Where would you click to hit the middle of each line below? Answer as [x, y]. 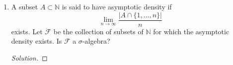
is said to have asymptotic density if [117, 6]
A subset [25, 6]
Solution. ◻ [29, 57]
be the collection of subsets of [98, 31]
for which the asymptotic [191, 31]
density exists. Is [37, 41]
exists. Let [27, 31]
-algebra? [96, 41]
